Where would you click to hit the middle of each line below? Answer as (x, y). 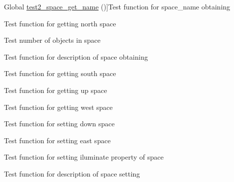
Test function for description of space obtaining (76, 56)
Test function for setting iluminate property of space (84, 157)
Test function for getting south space (60, 73)
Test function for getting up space (56, 90)
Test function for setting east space (57, 140)
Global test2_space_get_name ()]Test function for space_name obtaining (117, 6)
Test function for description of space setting (72, 173)
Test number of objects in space (52, 40)
